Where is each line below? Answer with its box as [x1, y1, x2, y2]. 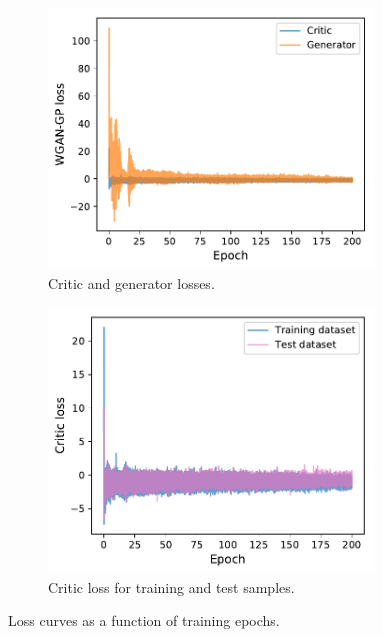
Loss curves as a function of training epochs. [8, 610, 280, 631]
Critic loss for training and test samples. [48, 576, 295, 597]
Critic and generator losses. [48, 272, 215, 293]
